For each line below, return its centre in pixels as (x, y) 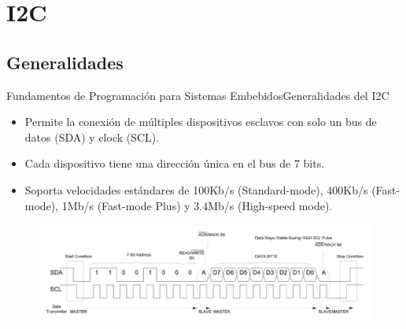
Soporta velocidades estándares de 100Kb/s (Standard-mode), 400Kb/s (196, 189)
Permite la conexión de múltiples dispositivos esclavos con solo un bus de (201, 122)
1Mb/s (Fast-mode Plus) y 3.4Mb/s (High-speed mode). (197, 205)
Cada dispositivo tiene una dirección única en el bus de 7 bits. (175, 163)
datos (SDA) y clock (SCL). (92, 137)
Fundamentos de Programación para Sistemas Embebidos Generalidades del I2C (198, 95)
